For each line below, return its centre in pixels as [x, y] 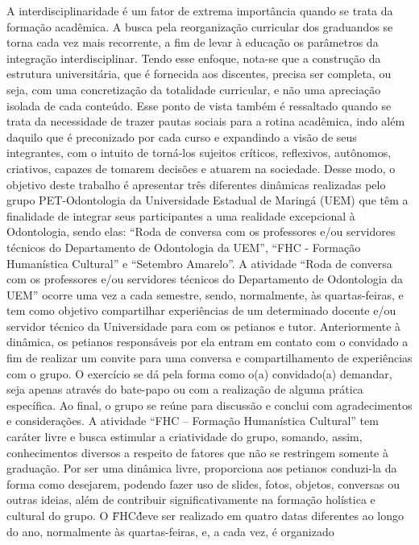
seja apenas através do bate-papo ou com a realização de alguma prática [185, 389]
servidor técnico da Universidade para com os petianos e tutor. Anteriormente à [204, 326]
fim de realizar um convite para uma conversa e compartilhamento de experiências [209, 358]
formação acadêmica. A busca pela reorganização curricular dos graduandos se [200, 26]
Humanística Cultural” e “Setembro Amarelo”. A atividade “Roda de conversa [199, 263]
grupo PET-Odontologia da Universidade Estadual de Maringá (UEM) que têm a [207, 200]
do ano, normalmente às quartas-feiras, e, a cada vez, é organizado [170, 531]
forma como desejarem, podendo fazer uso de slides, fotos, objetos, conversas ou [203, 483]
